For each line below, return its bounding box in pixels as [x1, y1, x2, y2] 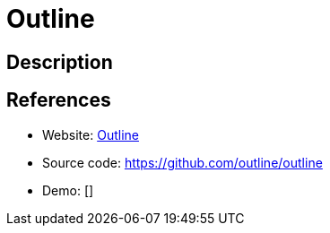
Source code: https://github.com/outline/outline [42, 154, 323, 170]
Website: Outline [42, 126, 139, 142]
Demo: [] [42, 182, 94, 198]
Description [6, 50, 113, 73]
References [6, 89, 111, 112]
